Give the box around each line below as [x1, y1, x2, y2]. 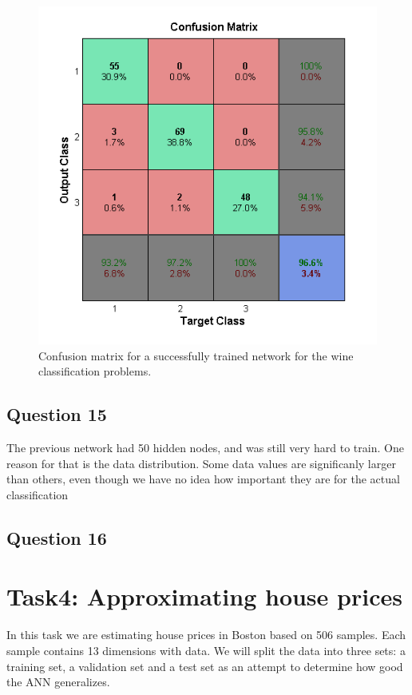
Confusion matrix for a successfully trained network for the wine [38, 347, 354, 363]
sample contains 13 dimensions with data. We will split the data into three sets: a [6, 642, 406, 658]
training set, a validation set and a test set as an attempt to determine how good [6, 657, 403, 674]
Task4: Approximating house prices [6, 580, 402, 613]
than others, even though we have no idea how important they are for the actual [6, 471, 400, 487]
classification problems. [38, 363, 152, 379]
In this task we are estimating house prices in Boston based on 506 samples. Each [6, 626, 406, 643]
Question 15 [6, 402, 107, 427]
